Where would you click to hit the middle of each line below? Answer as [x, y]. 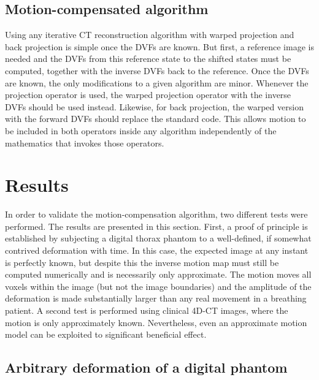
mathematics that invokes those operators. [85, 142]
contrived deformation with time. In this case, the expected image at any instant [157, 250]
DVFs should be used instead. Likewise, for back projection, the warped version [154, 106]
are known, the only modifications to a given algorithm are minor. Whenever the [157, 82]
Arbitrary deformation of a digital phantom [146, 367]
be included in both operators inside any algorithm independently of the [141, 130]
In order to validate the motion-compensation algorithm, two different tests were [156, 214]
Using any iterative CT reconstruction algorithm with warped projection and [150, 35]
